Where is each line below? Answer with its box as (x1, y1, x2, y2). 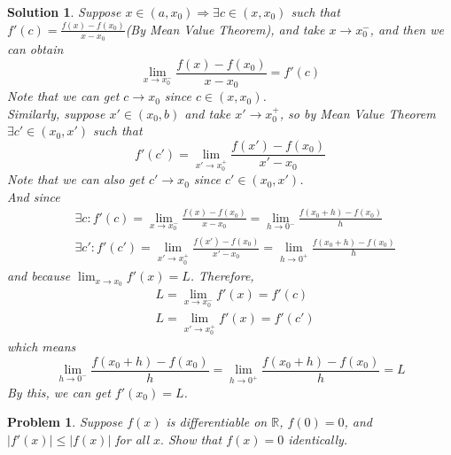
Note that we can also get (7, 170, 144, 189)
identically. (288, 430, 348, 449)
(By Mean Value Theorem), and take (125, 19, 325, 38)
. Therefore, (190, 266, 254, 285)
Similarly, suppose (7, 104, 105, 122)
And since (7, 187, 60, 205)
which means (7, 336, 76, 355)
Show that (168, 430, 222, 449)
